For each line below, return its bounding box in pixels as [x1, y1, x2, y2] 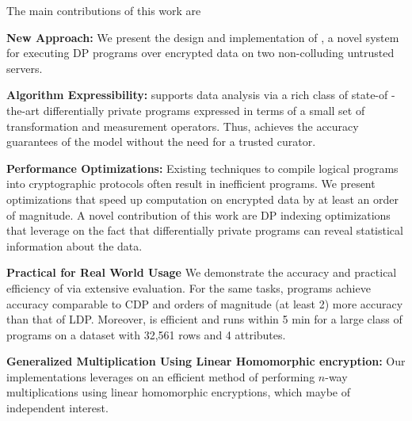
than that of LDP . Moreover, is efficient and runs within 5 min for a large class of [6, 311, 402, 327]
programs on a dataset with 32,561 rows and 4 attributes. [6, 326, 286, 343]
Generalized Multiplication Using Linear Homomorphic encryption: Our [6, 353, 406, 369]
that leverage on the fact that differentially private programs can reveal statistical [6, 222, 403, 239]
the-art [6, 101, 40, 118]
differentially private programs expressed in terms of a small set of [43, 101, 365, 118]
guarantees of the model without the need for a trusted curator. [6, 133, 316, 150]
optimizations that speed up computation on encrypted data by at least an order [6, 190, 399, 207]
